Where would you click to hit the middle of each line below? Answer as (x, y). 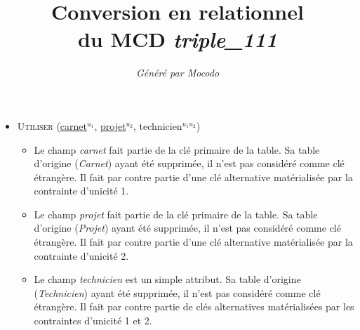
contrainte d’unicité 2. (81, 255)
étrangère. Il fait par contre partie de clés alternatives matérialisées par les (194, 306)
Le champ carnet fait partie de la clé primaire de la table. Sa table (177, 149)
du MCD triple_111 (178, 39)
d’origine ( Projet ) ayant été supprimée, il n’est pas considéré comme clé (187, 228)
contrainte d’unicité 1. (81, 191)
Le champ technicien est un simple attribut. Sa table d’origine (167, 279)
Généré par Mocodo (178, 73)
